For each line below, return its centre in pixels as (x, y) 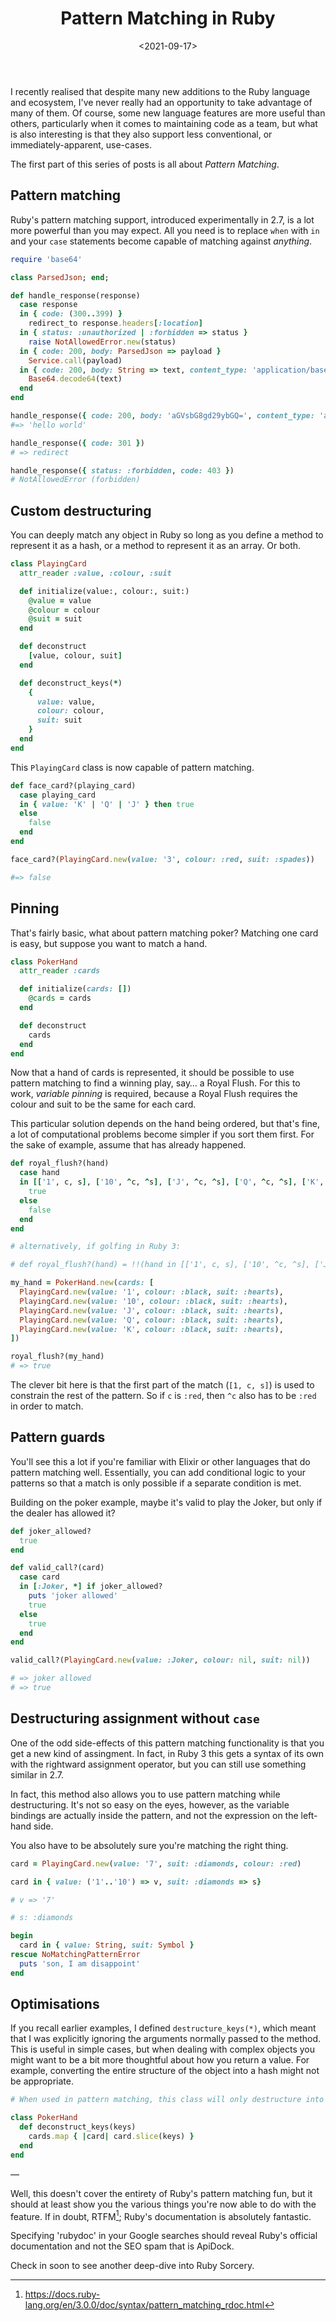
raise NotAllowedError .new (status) (102, 342)
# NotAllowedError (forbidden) (75, 480)
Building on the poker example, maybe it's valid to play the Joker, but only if (166, 1502)
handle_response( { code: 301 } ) (77, 443)
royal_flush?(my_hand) (57, 1357)
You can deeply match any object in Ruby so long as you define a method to (167, 535)
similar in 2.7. (37, 1774)
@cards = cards (60, 998)
